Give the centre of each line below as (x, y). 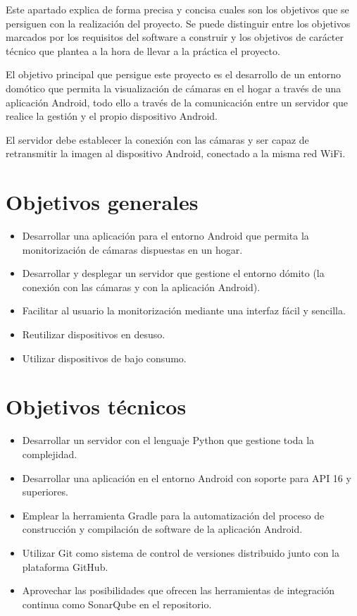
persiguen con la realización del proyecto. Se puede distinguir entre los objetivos (178, 23)
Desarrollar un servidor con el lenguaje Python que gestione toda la (168, 440)
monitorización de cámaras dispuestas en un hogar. (132, 249)
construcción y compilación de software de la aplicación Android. (162, 529)
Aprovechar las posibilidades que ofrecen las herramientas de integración (178, 590)
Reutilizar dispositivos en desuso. (94, 334)
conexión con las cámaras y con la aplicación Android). (141, 287)
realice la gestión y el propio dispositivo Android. (112, 116)
